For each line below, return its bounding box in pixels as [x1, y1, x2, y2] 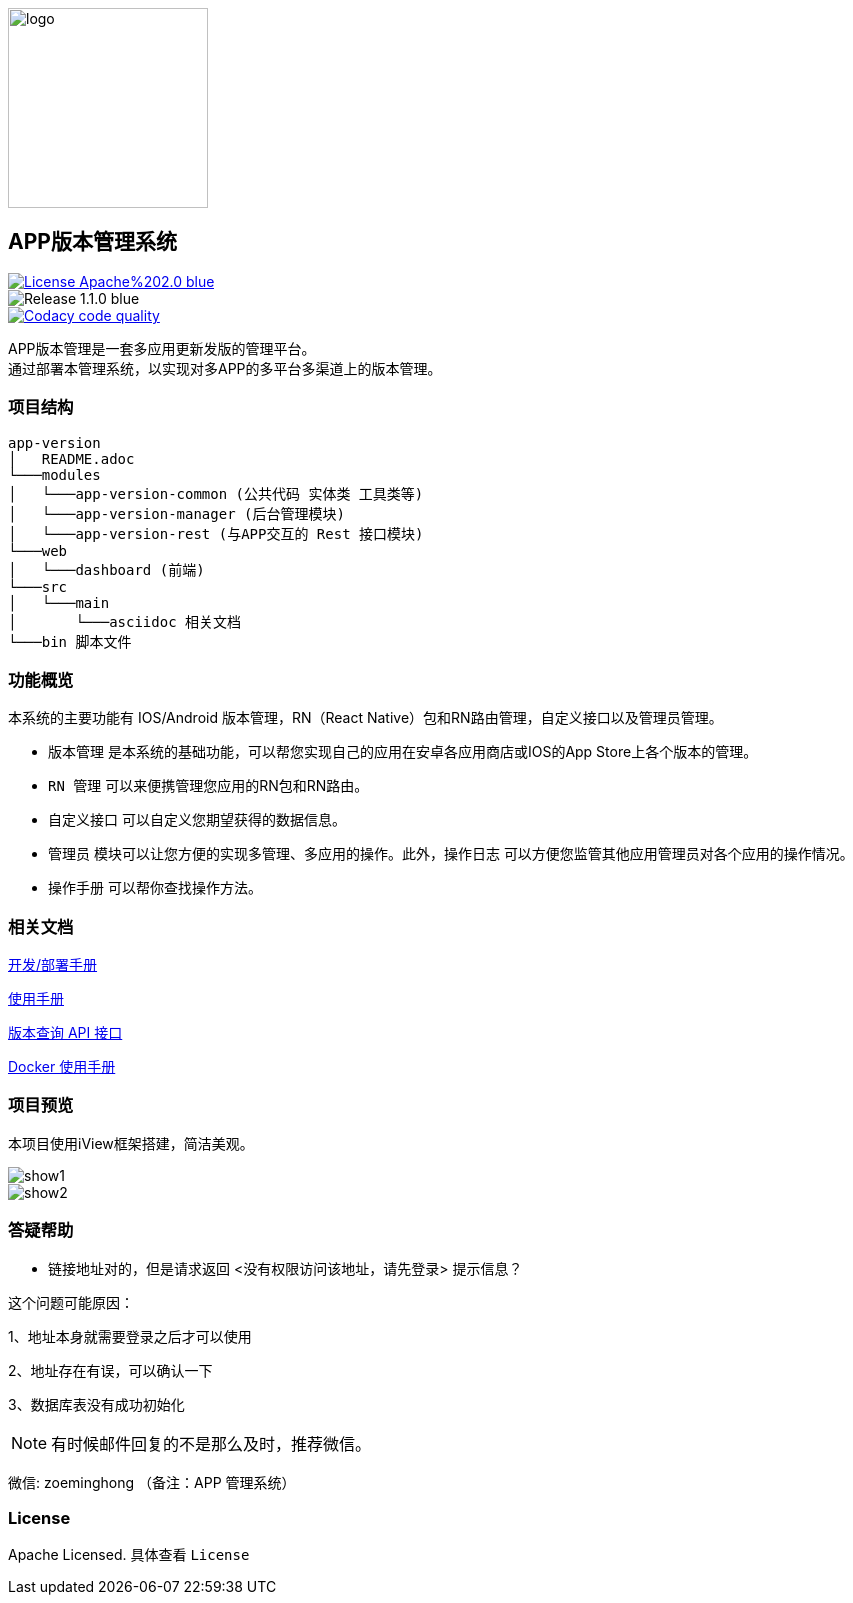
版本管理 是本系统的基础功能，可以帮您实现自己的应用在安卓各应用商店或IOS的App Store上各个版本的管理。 [48, 743, 758, 761]
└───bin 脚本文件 [8, 633, 132, 650]
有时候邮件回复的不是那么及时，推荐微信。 [51, 1433, 372, 1454]
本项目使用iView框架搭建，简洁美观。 [8, 1134, 254, 1152]
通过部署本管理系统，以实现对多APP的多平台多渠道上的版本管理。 [8, 359, 442, 377]
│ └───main [8, 594, 110, 611]
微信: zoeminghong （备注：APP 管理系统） [8, 1473, 296, 1491]
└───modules [8, 466, 101, 483]
